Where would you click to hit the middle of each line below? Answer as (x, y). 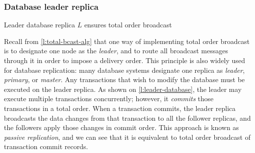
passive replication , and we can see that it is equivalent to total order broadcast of (127, 137)
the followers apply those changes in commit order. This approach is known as (121, 127)
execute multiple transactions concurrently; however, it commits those (109, 98)
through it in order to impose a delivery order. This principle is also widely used (125, 60)
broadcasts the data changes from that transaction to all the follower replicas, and (127, 118)
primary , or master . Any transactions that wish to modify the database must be (125, 79)
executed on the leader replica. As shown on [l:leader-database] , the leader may (123, 89)
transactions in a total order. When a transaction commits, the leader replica (120, 108)
